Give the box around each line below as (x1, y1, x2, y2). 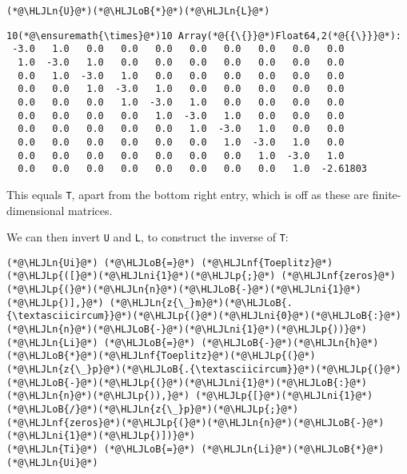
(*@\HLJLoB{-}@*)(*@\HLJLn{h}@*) (201, 337, 379, 349)
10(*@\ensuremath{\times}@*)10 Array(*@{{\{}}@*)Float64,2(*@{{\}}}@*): (6, 30, 401, 42)
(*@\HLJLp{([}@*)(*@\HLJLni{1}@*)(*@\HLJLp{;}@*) (6, 270, 276, 282)
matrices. (68, 201, 113, 218)
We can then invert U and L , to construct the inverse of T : (6, 229, 289, 245)
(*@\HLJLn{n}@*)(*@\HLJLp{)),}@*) (6, 390, 190, 402)
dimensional (6, 201, 65, 218)
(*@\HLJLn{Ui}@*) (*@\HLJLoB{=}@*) (6, 257, 196, 269)
